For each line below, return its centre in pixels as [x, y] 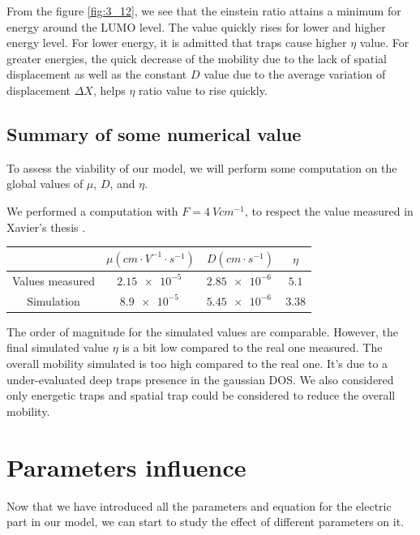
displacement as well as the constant [97, 74]
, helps [109, 90]
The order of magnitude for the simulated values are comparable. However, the [202, 331]
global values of [45, 184]
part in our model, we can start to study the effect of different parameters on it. [206, 522]
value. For [384, 43]
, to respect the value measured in [329, 210]
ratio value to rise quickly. [203, 90]
